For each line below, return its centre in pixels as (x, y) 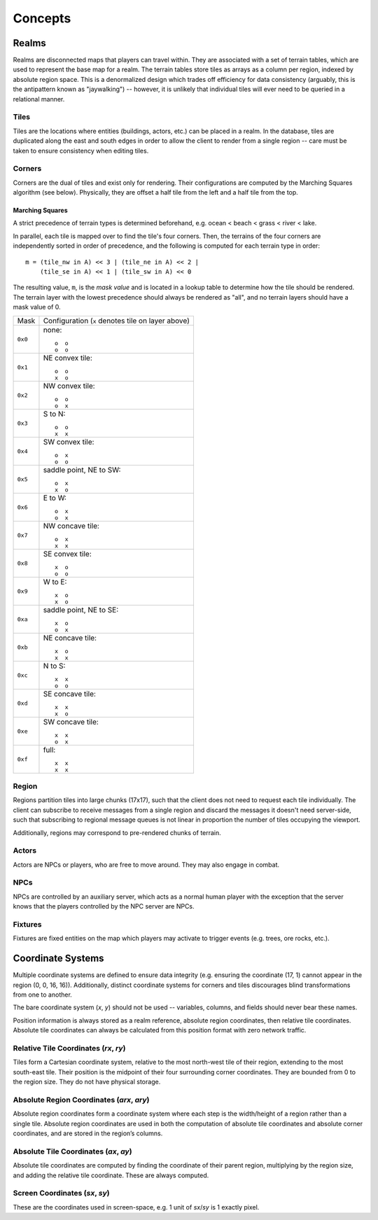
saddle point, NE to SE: (81, 610)
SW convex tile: (69, 442)
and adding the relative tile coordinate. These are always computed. (111, 1175)
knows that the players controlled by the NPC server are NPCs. (104, 906)
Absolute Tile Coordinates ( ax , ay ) (72, 1151)
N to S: (54, 666)
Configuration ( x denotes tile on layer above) (117, 321)
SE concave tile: (69, 694)
